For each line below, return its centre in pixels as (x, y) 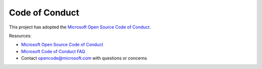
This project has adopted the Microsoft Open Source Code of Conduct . (80, 27)
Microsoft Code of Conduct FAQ (53, 51)
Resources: (20, 36)
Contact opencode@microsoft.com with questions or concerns (84, 58)
